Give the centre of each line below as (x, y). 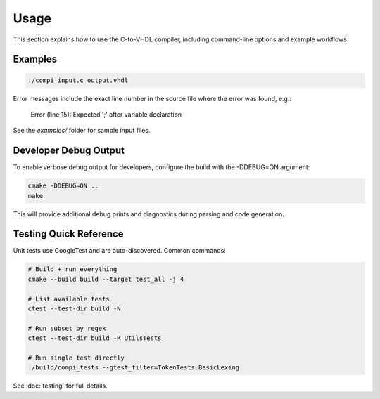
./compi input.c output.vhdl (78, 80)
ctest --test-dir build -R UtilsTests (95, 338)
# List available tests (69, 299)
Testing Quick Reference (68, 234)
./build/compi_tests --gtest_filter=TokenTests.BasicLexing (134, 368)
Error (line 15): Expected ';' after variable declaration (106, 114)
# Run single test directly (76, 358)
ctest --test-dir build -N (74, 309)
